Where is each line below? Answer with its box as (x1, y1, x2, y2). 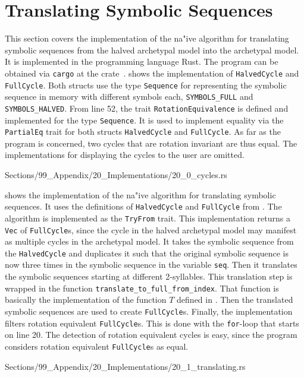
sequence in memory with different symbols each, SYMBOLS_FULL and (5, 90, 253, 103)
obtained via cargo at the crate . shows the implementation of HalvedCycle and (5, 66, 299, 79)
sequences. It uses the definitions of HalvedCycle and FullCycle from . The (5, 200, 282, 213)
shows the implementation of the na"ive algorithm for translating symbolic (5, 188, 276, 201)
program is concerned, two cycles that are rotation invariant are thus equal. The (5, 137, 297, 149)
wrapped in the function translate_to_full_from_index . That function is (5, 281, 279, 294)
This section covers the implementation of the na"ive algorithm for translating (5, 32, 289, 45)
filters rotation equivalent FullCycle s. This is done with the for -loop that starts (5, 316, 299, 329)
